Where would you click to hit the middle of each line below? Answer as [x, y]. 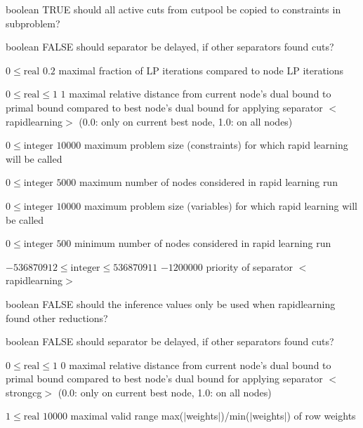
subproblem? [33, 23]
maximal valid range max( [127, 416]
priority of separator [250, 266]
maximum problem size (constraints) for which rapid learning [216, 145]
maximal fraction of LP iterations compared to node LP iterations [201, 70]
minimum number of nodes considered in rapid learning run [203, 243]
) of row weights [321, 416]
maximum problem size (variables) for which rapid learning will [221, 205]
